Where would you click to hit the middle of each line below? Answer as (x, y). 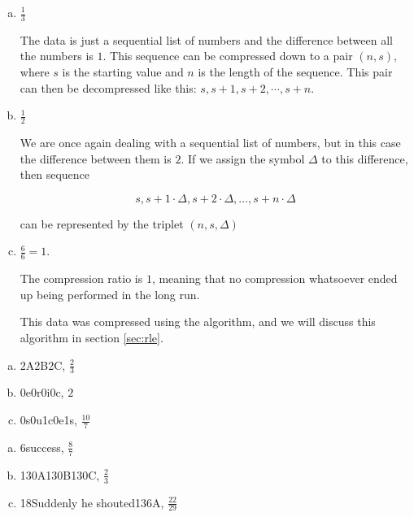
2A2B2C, (43, 365)
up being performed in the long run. (110, 294)
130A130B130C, (60, 474)
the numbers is (57, 56)
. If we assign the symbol (243, 158)
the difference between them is (96, 158)
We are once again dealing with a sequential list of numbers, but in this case (210, 143)
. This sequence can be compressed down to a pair (228, 56)
